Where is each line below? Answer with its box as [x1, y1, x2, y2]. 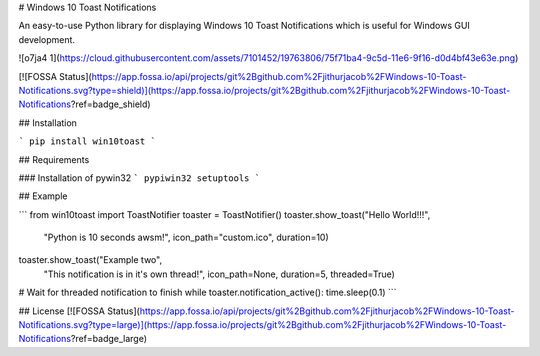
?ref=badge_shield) [70, 98, 151, 110]
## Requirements [18, 153, 90, 165]
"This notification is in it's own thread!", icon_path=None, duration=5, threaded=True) [43, 268, 395, 280]
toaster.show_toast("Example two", [18, 254, 163, 266]
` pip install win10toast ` [18, 136, 157, 147]
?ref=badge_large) [70, 333, 148, 345]
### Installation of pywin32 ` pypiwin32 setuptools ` [18, 171, 260, 184]
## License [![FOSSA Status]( [18, 305, 140, 317]
